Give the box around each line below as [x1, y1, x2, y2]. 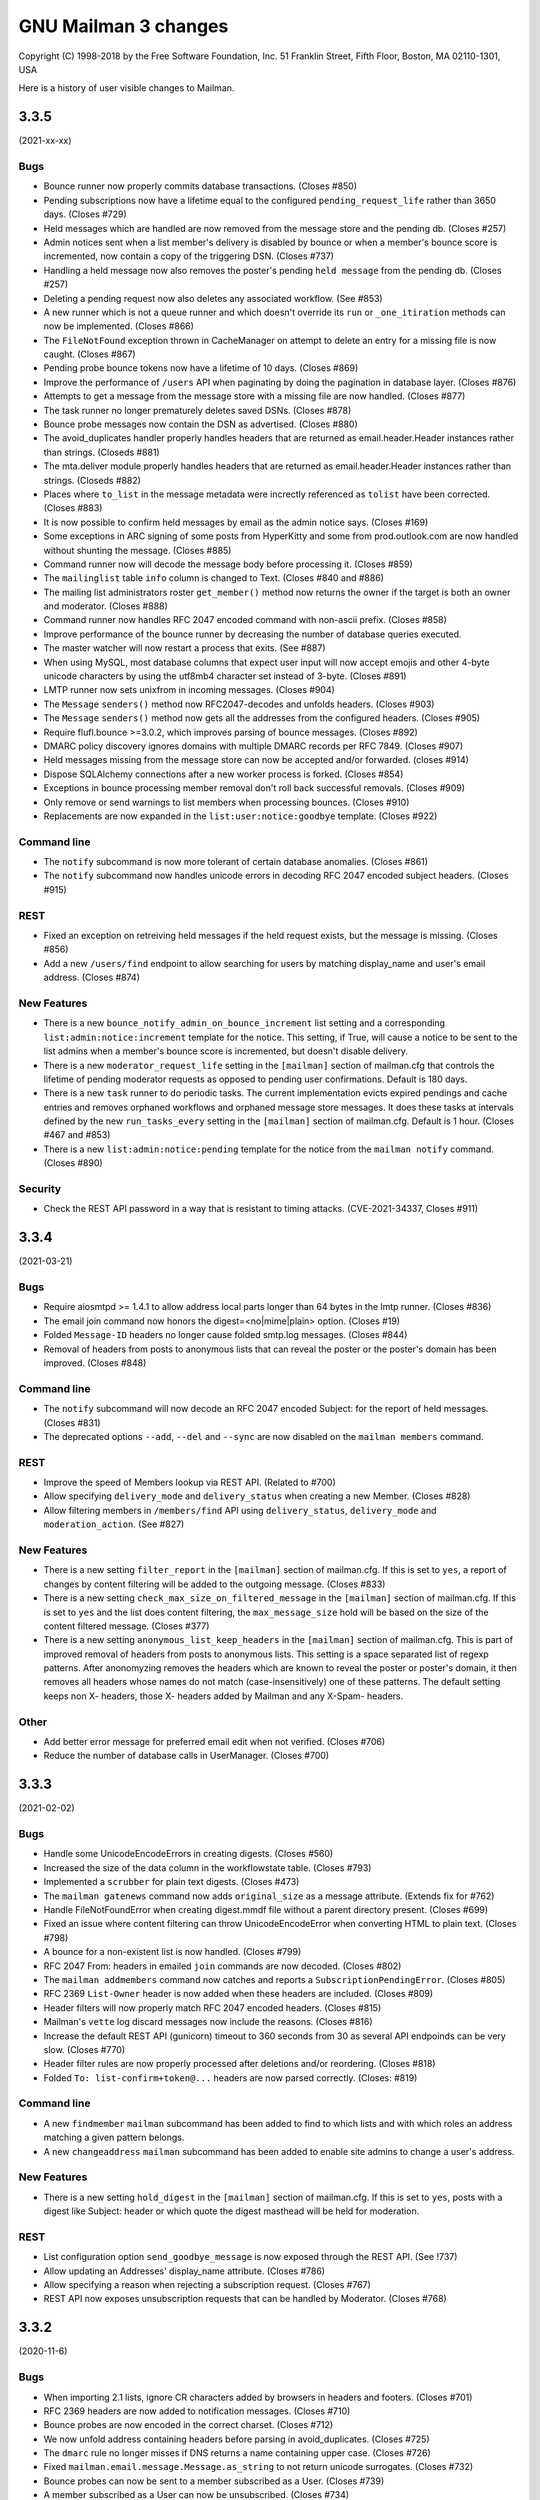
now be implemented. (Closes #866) [43, 320, 195, 332]
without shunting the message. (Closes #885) [43, 544, 232, 556]
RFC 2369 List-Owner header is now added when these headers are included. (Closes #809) [43, 1988, 434, 2000]
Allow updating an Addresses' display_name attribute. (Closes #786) [43, 2265, 325, 2277]
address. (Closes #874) [43, 971, 140, 984]
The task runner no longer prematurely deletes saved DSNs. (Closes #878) [43, 404, 352, 416]
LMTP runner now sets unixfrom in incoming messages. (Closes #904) [43, 684, 335, 696]
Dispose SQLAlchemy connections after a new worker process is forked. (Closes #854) [43, 768, 404, 780]
